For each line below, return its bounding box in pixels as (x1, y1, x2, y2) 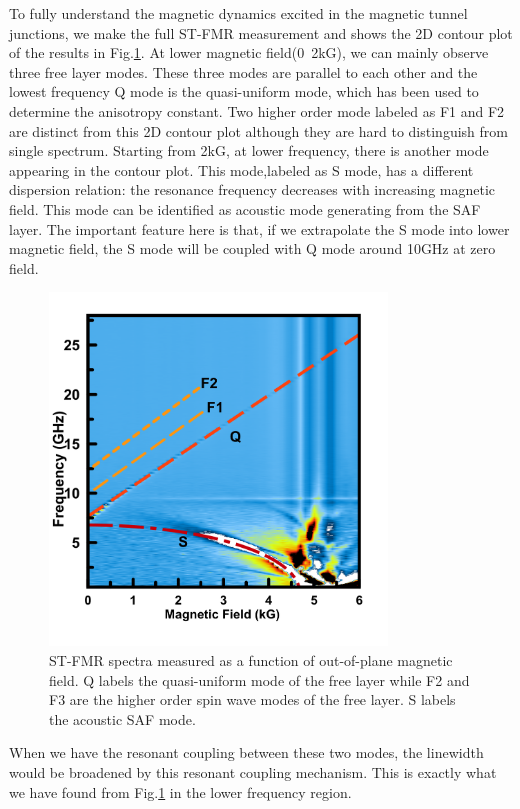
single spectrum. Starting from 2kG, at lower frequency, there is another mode (9, 140, 489, 161)
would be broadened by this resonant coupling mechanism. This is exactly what (9, 761, 497, 782)
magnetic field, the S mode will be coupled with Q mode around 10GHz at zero (9, 238, 496, 259)
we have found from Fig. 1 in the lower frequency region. (9, 781, 352, 802)
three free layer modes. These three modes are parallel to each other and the (9, 61, 478, 82)
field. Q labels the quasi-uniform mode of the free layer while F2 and (49, 669, 470, 690)
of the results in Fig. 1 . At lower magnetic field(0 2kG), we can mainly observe (9, 42, 489, 63)
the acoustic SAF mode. (49, 708, 196, 729)
